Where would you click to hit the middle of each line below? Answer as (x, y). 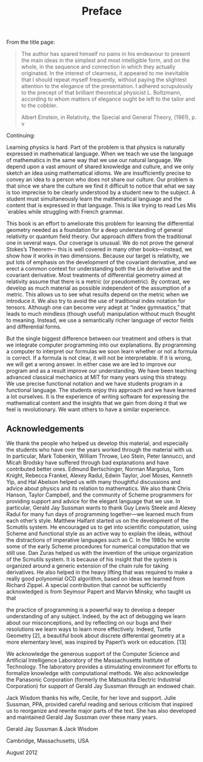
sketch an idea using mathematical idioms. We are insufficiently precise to (99, 173)
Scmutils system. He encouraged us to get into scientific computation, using (101, 527)
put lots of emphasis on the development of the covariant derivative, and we (101, 262)
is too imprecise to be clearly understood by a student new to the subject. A (101, 192)
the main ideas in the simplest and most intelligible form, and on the (105, 60)
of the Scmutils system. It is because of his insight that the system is (92, 559)
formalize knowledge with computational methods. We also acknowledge (98, 673)
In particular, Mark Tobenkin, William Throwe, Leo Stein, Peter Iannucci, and (101, 456)
